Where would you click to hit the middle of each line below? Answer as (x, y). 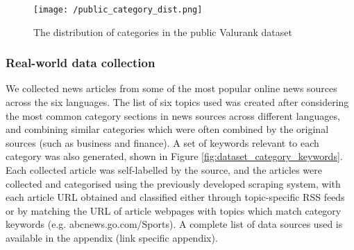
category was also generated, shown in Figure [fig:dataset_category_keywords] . (174, 156)
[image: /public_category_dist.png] (118, 10)
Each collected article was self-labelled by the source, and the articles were (164, 170)
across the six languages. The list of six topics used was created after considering (177, 102)
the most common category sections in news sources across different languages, (173, 115)
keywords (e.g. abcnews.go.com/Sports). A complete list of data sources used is (174, 224)
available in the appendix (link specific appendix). (112, 238)
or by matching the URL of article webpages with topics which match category (174, 210)
